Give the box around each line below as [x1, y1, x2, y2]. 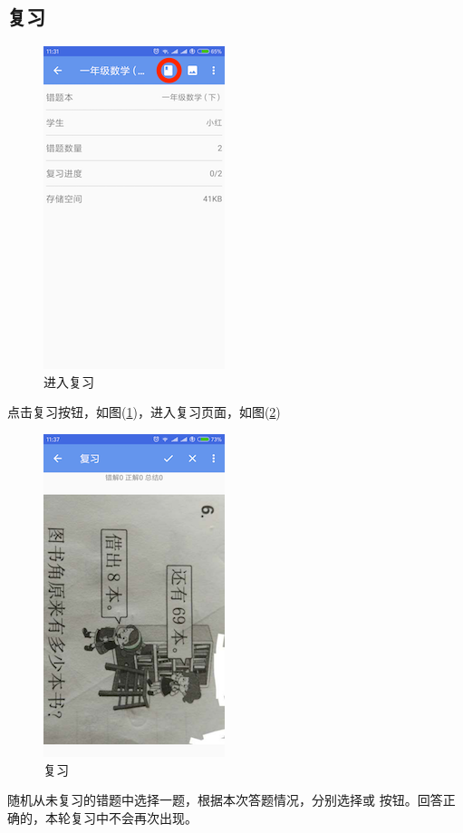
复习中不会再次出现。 [70, 808, 198, 827]
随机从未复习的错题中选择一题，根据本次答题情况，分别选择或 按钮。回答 [7, 790, 443, 809]
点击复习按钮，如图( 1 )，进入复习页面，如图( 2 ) [7, 402, 281, 421]
